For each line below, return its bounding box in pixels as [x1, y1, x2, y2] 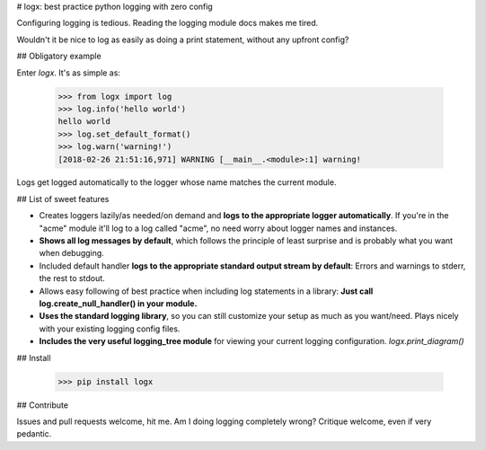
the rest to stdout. [39, 273, 105, 284]
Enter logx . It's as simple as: [16, 67, 121, 78]
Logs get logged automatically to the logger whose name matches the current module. [16, 177, 337, 188]
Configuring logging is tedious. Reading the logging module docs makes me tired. [16, 18, 319, 29]
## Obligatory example [16, 50, 102, 62]
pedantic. [16, 428, 52, 439]
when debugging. [39, 248, 105, 259]
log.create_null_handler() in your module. [39, 298, 198, 309]
